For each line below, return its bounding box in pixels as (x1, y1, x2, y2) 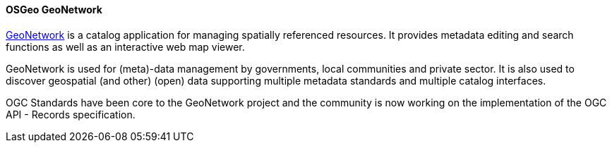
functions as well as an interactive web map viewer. (6, 40, 245, 53)
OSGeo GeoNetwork (6, 4, 102, 16)
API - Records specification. (6, 108, 136, 121)
